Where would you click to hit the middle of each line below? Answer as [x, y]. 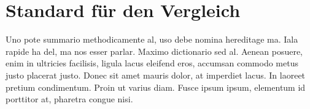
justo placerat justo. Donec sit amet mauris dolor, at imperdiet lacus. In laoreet [156, 75]
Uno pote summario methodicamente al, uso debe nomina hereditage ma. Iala [152, 39]
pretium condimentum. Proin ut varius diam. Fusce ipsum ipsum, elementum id [156, 87]
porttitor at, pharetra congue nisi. [69, 99]
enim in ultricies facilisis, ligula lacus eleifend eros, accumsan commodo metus [152, 63]
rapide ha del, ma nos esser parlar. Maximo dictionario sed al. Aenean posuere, [154, 51]
